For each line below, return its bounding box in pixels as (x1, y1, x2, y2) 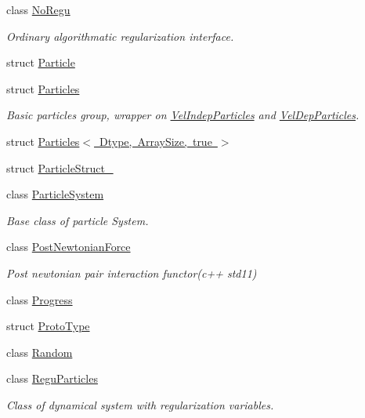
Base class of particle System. (6, 212, 149, 228)
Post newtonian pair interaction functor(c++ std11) (6, 264, 257, 281)
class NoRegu (6, 2, 70, 17)
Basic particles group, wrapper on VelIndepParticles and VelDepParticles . (6, 107, 360, 123)
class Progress (6, 291, 73, 307)
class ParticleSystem (6, 186, 104, 202)
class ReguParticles (6, 370, 98, 387)
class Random (6, 343, 73, 360)
